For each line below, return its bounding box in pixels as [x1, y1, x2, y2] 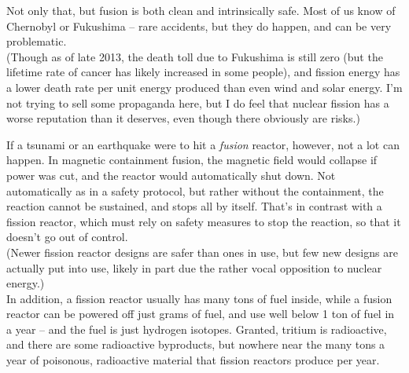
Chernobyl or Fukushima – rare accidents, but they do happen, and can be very [6, 17, 392, 34]
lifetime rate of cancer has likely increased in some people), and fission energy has [6, 64, 400, 80]
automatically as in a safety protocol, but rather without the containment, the [6, 182, 384, 199]
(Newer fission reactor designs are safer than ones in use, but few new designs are [6, 243, 398, 260]
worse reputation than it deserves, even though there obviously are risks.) [6, 110, 360, 126]
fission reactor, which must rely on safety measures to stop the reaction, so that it [6, 213, 401, 229]
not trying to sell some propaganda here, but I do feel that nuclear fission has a [6, 94, 389, 111]
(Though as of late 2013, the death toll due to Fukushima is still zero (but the [6, 48, 383, 64]
